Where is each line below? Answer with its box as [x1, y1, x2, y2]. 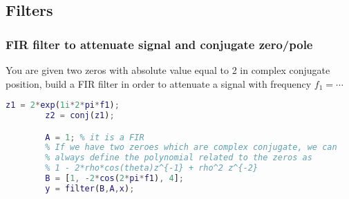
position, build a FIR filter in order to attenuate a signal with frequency [6, 76, 312, 91]
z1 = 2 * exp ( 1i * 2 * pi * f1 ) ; [6, 100, 120, 111]
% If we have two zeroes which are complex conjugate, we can [45, 142, 337, 153]
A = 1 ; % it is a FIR [45, 132, 144, 142]
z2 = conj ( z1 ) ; [45, 111, 115, 121]
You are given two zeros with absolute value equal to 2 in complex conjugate [6, 63, 330, 77]
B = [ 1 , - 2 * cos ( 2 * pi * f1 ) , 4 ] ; [45, 173, 185, 184]
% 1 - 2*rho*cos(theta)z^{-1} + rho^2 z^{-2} [45, 163, 258, 173]
